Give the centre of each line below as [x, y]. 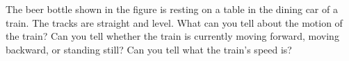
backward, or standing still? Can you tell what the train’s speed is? [149, 49]
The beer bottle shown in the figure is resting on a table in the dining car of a [172, 9]
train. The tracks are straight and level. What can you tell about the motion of [174, 22]
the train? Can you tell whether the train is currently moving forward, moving [172, 36]
